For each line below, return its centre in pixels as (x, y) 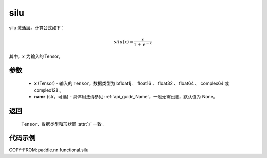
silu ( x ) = (124, 42)
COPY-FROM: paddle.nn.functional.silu (49, 150)
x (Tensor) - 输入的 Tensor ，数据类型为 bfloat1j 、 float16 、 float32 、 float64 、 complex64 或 (132, 83)
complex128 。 (49, 90)
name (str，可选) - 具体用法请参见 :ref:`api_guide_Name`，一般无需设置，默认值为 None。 (126, 97)
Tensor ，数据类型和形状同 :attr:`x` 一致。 (64, 124)
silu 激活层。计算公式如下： (37, 28)
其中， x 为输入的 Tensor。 (36, 56)
